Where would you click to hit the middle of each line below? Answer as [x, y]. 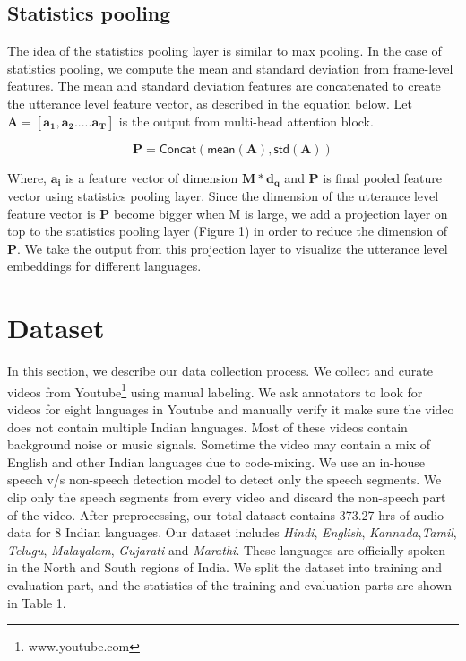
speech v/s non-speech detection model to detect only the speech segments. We [224, 479]
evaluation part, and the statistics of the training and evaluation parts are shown [230, 584]
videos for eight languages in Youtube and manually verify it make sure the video [231, 409]
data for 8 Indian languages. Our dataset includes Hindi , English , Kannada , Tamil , [232, 532]
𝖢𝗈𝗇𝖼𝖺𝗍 [177, 149]
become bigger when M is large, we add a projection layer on [280, 213]
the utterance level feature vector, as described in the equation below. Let [210, 103]
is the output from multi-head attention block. [246, 121]
